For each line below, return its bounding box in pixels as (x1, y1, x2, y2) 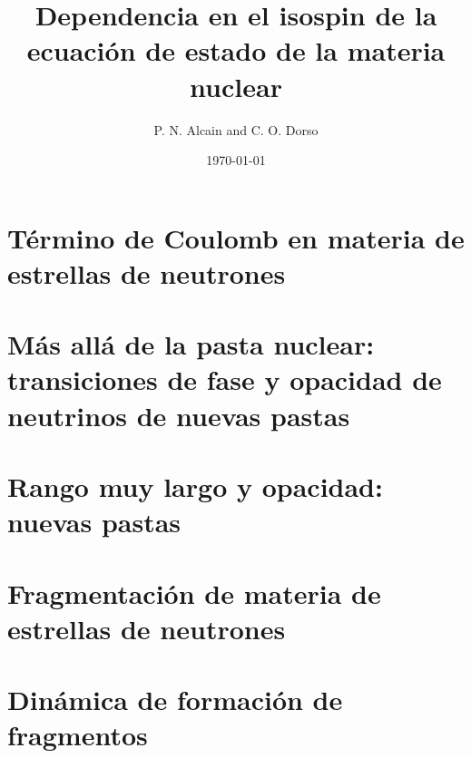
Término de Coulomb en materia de (7, 219, 465, 256)
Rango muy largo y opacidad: (7, 468, 383, 504)
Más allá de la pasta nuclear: (7, 326, 375, 363)
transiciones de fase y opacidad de (7, 361, 442, 398)
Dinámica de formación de (7, 681, 343, 718)
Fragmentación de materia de (7, 574, 381, 611)
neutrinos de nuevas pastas (7, 396, 350, 433)
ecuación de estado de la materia (26, 32, 446, 69)
